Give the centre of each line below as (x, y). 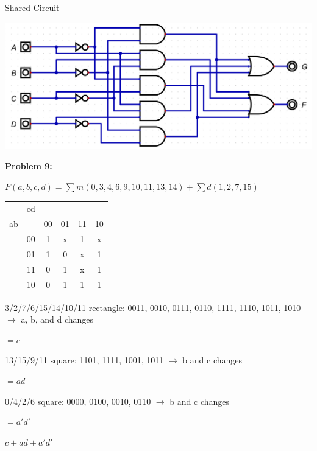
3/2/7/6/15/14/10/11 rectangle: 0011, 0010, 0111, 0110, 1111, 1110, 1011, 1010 (153, 307)
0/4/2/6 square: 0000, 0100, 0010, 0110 (78, 401)
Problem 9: (29, 166)
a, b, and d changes (57, 319)
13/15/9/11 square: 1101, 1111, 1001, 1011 (84, 360)
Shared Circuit (32, 7)
